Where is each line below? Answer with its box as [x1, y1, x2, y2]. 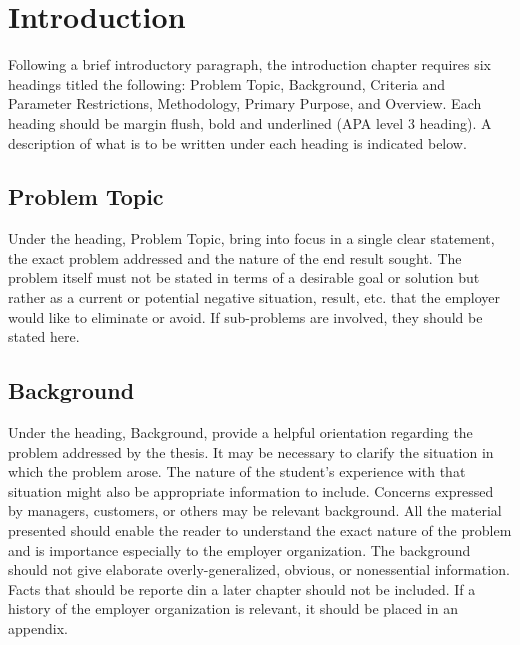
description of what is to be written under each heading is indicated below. [8, 132, 467, 153]
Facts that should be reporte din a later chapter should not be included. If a [8, 578, 476, 599]
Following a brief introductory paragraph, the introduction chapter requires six [8, 54, 492, 75]
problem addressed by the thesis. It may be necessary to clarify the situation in [8, 441, 494, 462]
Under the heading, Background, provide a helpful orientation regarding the [8, 422, 473, 443]
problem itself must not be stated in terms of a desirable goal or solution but [8, 267, 480, 288]
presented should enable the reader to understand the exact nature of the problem [8, 520, 512, 541]
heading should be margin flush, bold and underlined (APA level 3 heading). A [8, 112, 492, 133]
